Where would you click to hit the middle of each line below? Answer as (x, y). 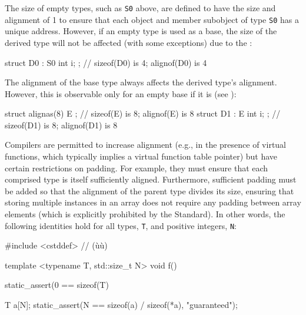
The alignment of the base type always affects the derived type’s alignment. (141, 82)
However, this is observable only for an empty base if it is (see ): (121, 93)
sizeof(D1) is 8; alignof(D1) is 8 (61, 125)
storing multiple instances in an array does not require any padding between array (153, 202)
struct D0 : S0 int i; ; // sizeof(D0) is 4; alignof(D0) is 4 (106, 62)
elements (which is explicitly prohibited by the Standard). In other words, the (145, 214)
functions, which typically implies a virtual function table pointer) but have (141, 156)
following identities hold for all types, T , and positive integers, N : (121, 225)
